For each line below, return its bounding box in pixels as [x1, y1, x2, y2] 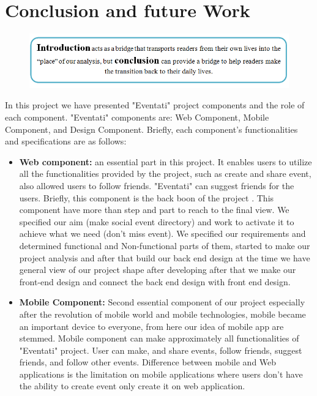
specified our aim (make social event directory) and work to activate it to [19, 215, 294, 228]
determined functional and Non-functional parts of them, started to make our [19, 239, 310, 252]
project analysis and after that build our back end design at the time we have [19, 251, 310, 264]
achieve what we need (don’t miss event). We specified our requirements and [19, 227, 306, 240]
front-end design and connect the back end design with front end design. [19, 275, 291, 288]
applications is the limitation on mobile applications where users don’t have [19, 367, 303, 380]
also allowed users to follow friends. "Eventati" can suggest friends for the [19, 179, 294, 192]
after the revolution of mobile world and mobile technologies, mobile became [19, 307, 306, 320]
